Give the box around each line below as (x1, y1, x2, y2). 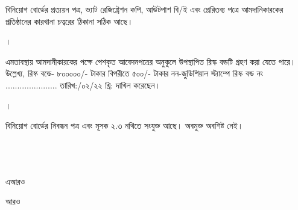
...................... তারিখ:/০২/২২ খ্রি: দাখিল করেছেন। (5, 78, 161, 91)
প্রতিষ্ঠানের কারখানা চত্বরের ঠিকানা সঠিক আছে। (5, 14, 133, 27)
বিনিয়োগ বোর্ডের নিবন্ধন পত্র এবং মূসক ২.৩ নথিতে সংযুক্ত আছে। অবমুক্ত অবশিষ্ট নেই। (5, 119, 244, 132)
